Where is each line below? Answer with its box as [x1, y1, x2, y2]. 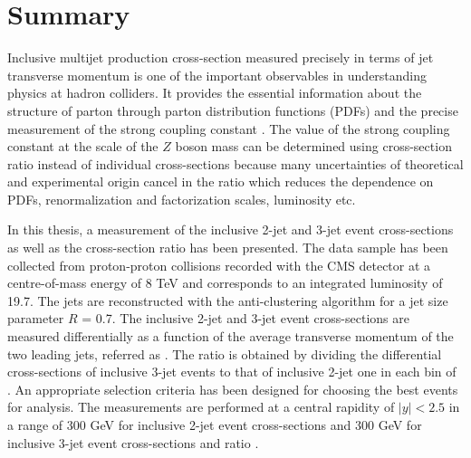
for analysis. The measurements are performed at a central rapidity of [7, 397, 395, 416]
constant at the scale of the [7, 137, 159, 156]
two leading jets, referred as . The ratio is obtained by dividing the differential [7, 344, 442, 363]
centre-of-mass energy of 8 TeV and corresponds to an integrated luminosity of [7, 273, 443, 292]
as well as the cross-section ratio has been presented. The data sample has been [7, 238, 448, 257]
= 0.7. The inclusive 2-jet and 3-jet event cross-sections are [82, 309, 409, 328]
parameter [7, 309, 64, 328]
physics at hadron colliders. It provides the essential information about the [7, 83, 422, 102]
